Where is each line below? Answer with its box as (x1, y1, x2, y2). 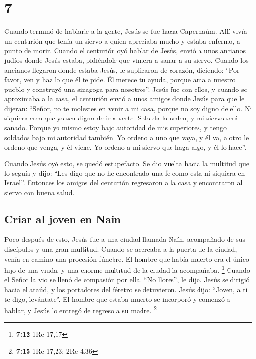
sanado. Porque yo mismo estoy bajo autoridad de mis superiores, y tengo (4, 122, 227, 133)
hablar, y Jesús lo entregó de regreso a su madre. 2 (4, 304, 157, 315)
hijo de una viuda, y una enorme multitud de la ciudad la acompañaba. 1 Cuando (4, 264, 250, 275)
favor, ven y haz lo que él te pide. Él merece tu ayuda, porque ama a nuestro (4, 74, 236, 85)
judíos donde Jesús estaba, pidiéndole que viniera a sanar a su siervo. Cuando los (4, 55, 249, 65)
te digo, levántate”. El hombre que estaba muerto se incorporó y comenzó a (4, 294, 230, 304)
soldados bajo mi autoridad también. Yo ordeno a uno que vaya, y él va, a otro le (4, 132, 249, 142)
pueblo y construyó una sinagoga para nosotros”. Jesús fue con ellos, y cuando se (4, 84, 247, 94)
